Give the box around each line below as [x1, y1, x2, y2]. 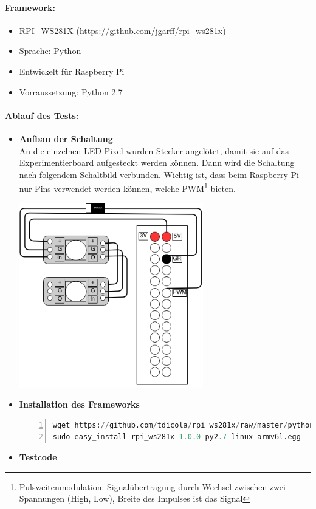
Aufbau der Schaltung [19, 132, 113, 145]
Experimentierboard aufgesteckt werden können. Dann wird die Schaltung [19, 156, 295, 169]
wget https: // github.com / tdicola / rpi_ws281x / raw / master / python [52, 420, 314, 429]
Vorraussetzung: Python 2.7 [19, 85, 123, 98]
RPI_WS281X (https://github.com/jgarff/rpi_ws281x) [19, 24, 226, 36]
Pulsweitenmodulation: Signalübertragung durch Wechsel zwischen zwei [19, 480, 286, 493]
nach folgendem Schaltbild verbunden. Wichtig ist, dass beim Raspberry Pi [19, 168, 299, 180]
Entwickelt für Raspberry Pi [19, 64, 125, 77]
